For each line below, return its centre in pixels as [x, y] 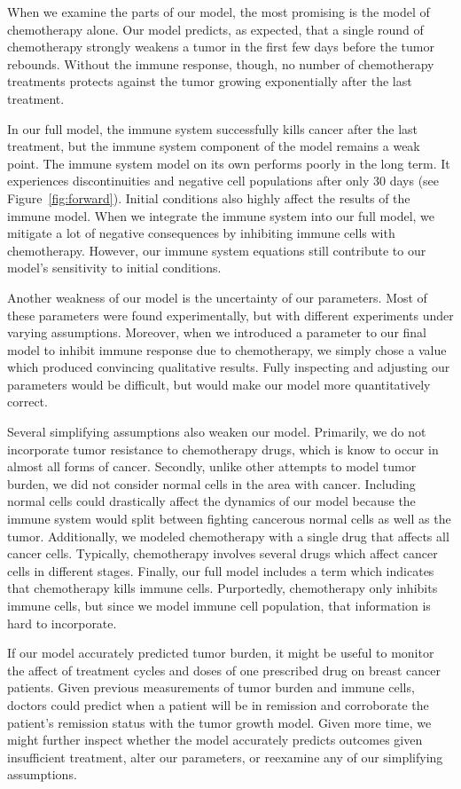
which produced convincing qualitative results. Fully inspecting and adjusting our [229, 367]
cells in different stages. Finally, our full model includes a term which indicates [221, 570]
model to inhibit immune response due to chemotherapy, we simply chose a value [227, 349]
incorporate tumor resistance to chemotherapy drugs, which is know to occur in [223, 449]
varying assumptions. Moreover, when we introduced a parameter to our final [217, 332]
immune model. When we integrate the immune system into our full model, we [221, 215]
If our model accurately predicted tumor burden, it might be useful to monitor [221, 653]
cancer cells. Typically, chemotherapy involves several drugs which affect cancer [223, 553]
